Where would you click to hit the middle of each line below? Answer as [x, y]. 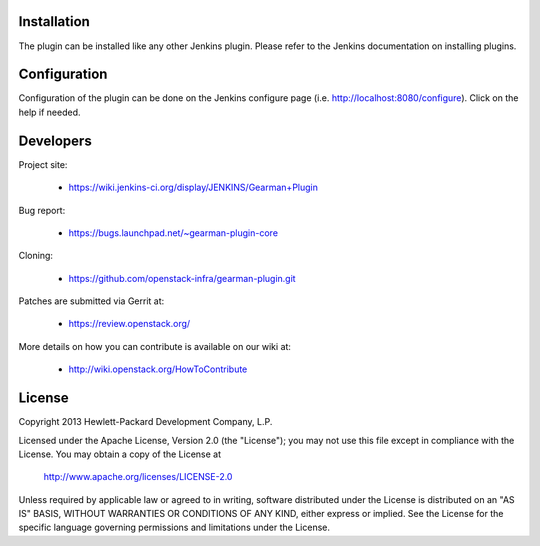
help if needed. [49, 112]
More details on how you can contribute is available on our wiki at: [155, 346]
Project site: [43, 164]
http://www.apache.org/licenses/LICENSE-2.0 [138, 477]
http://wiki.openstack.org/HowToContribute [158, 369]
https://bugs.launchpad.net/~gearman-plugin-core [173, 232]
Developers [55, 140]
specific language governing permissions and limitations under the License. [174, 527]
